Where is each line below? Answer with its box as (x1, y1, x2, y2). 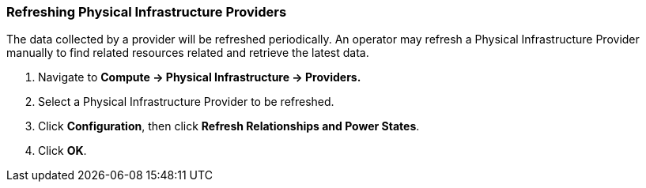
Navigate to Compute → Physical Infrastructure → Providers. (38, 70, 361, 85)
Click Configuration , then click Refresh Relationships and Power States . (38, 119, 420, 133)
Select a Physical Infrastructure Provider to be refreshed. (38, 95, 334, 109)
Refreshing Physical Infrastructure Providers (6, 4, 287, 20)
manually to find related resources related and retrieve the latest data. (6, 46, 369, 60)
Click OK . (38, 144, 87, 158)
